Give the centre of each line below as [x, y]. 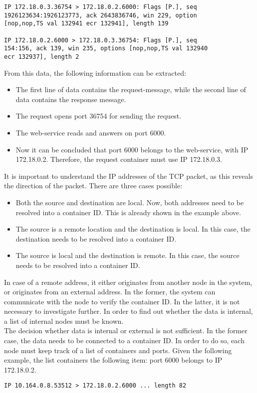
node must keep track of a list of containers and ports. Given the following [118, 350]
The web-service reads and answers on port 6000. [91, 132]
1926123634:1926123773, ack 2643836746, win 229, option [101, 15]
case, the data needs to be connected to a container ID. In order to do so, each [124, 340]
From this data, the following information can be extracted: [95, 72]
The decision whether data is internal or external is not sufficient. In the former [126, 330]
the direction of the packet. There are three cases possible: [93, 186]
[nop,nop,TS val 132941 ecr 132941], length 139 [86, 24]
